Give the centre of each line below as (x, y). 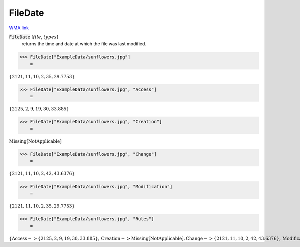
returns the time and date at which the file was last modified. (84, 44)
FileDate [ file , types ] (34, 37)
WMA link (19, 28)
